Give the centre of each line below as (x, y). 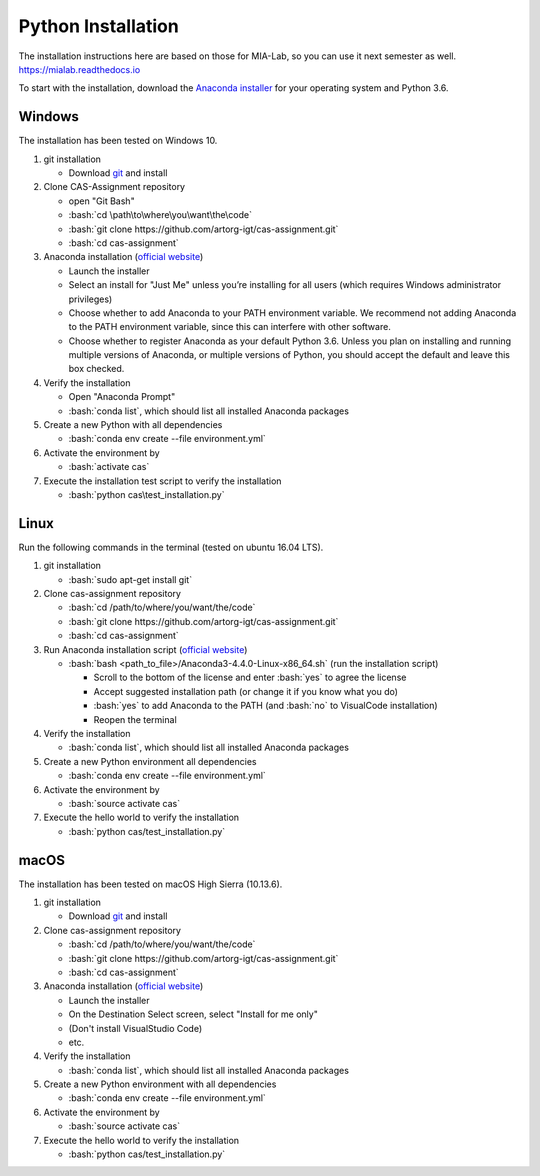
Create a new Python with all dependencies (133, 425)
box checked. (96, 369)
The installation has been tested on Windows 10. (118, 141)
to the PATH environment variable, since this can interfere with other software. (230, 327)
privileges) (90, 299)
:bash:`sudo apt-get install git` (130, 579)
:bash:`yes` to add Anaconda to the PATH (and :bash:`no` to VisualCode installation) (266, 706)
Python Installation (98, 26)
